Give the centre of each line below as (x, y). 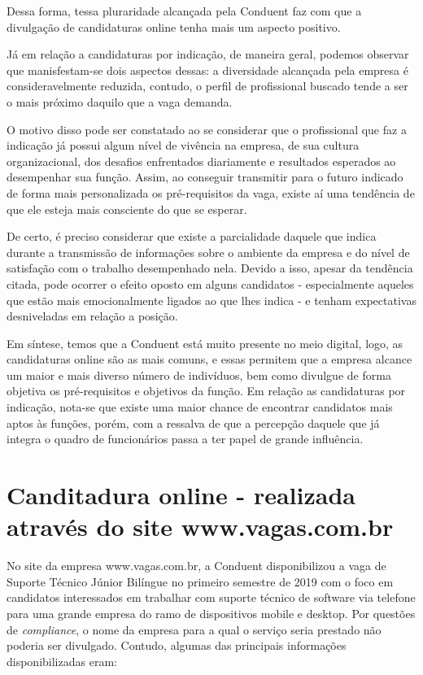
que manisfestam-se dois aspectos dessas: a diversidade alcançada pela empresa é (207, 70)
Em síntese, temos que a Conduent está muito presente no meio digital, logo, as (205, 343)
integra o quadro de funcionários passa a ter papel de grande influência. (185, 439)
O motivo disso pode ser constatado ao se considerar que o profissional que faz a (207, 129)
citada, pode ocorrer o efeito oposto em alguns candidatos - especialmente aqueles (210, 283)
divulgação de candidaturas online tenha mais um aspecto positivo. (174, 26)
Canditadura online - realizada (181, 495)
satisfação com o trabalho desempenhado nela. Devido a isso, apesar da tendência (210, 268)
